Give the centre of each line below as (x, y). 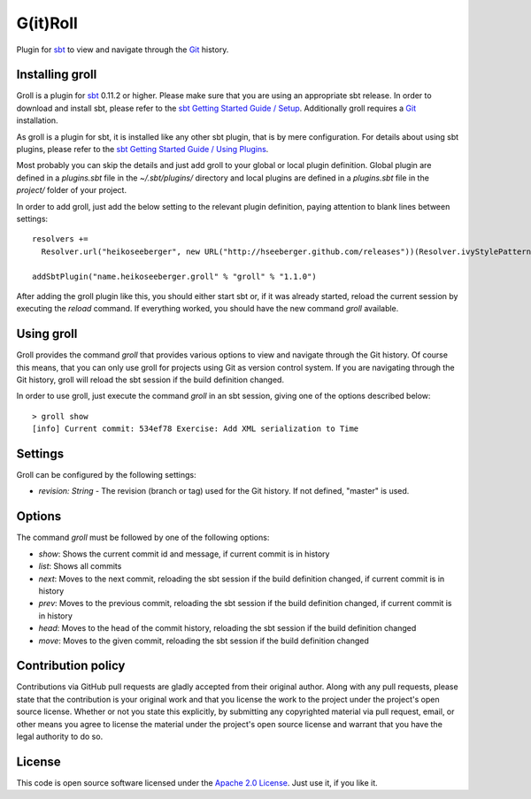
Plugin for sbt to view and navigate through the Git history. (123, 50)
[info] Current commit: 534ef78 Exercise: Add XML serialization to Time (196, 429)
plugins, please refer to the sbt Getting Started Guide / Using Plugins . (142, 150)
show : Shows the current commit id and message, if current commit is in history (184, 554)
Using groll (47, 334)
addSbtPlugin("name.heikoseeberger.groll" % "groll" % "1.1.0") (175, 276)
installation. (37, 120)
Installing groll (57, 75)
